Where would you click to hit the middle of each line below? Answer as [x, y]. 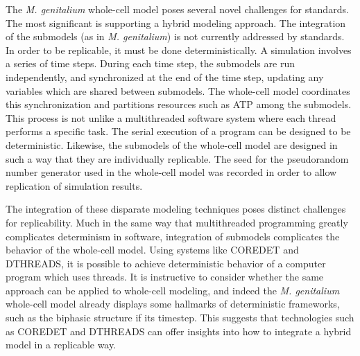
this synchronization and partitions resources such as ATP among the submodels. [179, 104]
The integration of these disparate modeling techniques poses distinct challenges [176, 209]
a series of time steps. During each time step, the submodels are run [150, 63]
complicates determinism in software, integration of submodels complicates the [173, 236]
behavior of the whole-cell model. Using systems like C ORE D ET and [152, 250]
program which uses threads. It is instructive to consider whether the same [165, 277]
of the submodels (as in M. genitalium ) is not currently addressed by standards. [175, 36]
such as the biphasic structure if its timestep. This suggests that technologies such [180, 318]
